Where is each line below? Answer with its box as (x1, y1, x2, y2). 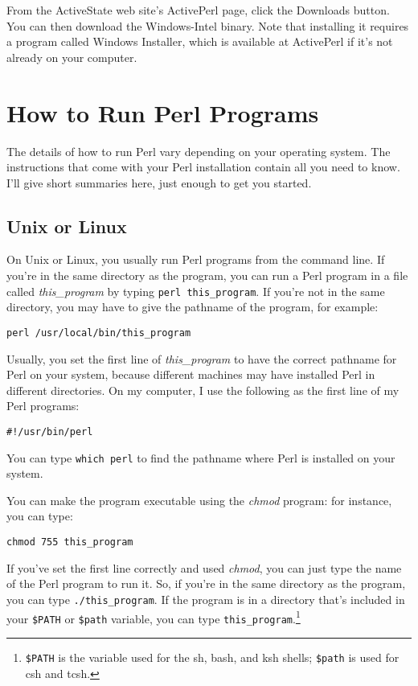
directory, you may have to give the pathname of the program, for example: (6, 298, 379, 315)
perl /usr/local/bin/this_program (6, 327, 191, 339)
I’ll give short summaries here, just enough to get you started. (6, 174, 312, 191)
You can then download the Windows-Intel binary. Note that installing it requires (6, 17, 409, 34)
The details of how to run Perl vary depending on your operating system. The (6, 142, 391, 159)
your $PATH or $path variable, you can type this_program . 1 (6, 607, 301, 626)
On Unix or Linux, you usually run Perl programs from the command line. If (6, 251, 385, 268)
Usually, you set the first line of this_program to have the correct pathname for (6, 350, 397, 367)
